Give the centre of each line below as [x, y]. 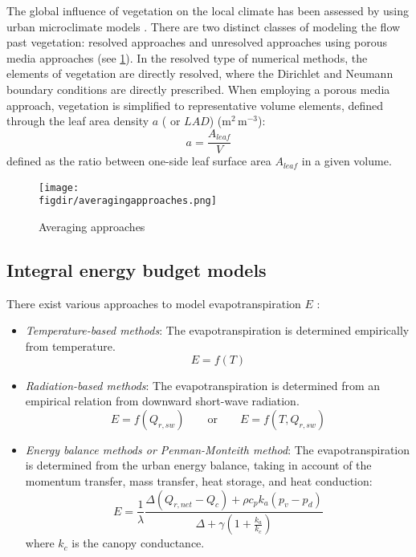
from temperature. [70, 346]
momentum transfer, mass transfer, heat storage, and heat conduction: [199, 480]
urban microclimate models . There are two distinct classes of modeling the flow [204, 26]
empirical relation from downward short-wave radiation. [162, 401]
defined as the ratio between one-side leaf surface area [139, 161]
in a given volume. [347, 161]
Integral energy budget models [137, 269]
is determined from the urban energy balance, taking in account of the [198, 465]
